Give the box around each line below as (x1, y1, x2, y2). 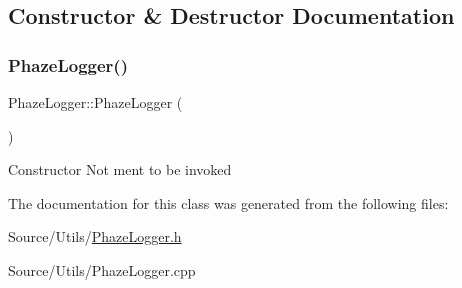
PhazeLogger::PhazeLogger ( (8, 92, 183, 112)
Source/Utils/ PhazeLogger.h (8, 226, 182, 247)
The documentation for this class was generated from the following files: (8, 192, 449, 213)
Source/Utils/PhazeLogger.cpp (8, 259, 196, 280)
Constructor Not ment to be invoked (8, 159, 232, 180)
